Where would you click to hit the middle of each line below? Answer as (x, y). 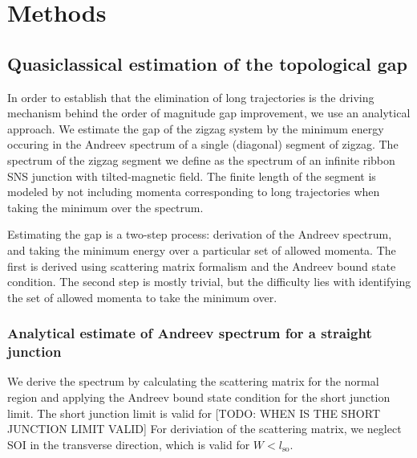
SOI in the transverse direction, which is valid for (129, 444)
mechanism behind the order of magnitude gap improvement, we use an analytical (209, 113)
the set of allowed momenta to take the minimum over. (142, 297)
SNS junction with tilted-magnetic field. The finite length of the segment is (192, 176)
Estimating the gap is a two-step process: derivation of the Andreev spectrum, (200, 234)
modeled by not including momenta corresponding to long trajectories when (194, 192)
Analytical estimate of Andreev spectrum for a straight (190, 333)
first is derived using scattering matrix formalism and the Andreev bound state (202, 266)
